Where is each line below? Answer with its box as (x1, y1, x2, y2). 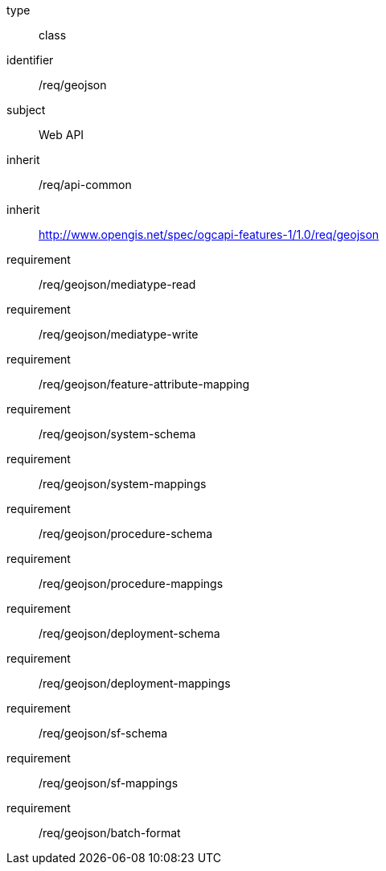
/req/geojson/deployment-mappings (39, 676, 231, 690)
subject (6, 103, 46, 117)
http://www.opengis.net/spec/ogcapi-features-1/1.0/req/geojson (39, 228, 380, 241)
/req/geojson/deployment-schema (39, 627, 220, 640)
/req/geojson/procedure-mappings (39, 577, 224, 590)
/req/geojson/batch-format (39, 826, 181, 840)
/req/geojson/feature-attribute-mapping (39, 377, 250, 391)
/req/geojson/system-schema (39, 427, 196, 441)
